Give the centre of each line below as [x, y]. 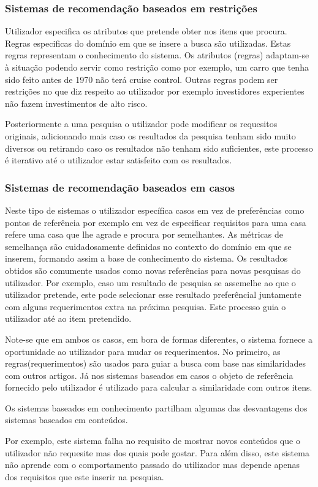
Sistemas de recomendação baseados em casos [120, 187]
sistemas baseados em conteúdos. [66, 420]
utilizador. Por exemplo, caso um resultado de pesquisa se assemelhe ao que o [150, 282]
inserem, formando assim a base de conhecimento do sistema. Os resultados [146, 258]
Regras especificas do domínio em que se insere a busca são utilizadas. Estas [148, 43]
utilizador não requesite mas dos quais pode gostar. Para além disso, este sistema [157, 452]
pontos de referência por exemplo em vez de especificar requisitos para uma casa [156, 222]
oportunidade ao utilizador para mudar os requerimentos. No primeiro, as [143, 351]
